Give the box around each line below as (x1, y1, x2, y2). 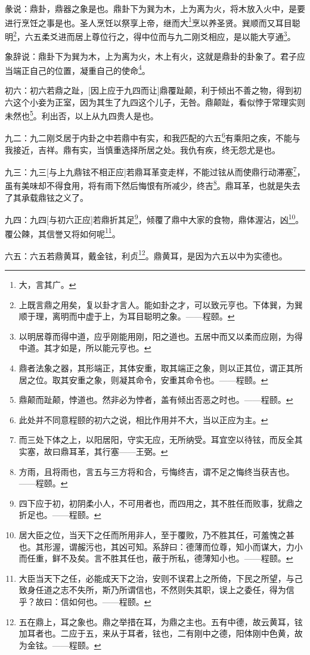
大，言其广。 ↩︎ (18, 278, 76, 291)
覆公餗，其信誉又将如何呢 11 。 (5, 225, 120, 240)
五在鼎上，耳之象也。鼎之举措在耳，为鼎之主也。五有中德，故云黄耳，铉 (18, 615, 303, 628)
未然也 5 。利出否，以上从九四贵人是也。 (5, 108, 159, 122)
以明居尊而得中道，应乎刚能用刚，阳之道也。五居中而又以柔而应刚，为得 (18, 330, 303, 342)
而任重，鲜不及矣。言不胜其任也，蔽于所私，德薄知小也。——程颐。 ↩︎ (18, 552, 293, 564)
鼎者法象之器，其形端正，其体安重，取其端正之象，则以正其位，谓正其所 (18, 362, 303, 374)
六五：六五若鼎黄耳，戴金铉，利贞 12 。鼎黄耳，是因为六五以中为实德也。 (5, 247, 287, 262)
